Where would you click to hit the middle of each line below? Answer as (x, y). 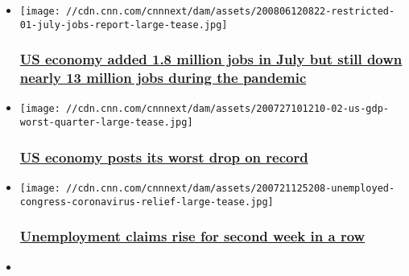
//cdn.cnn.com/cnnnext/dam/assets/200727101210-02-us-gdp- (227, 109)
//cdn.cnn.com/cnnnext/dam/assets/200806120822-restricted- (231, 11)
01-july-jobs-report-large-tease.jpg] (124, 25)
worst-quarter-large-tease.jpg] (106, 123)
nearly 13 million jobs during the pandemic (163, 78)
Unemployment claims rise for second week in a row (192, 236)
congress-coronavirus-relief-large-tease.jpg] (147, 202)
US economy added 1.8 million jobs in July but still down (211, 59)
